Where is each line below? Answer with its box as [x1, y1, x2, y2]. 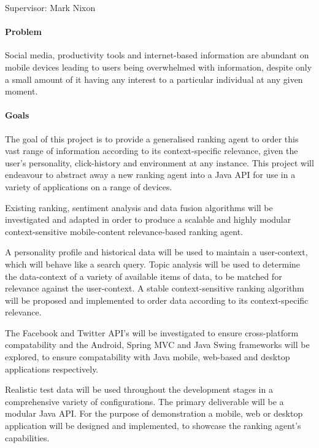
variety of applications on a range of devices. [5, 180, 172, 193]
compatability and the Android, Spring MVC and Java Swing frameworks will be [5, 338, 310, 351]
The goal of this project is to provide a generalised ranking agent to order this [5, 132, 299, 145]
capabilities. [5, 431, 50, 444]
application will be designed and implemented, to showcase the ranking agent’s [5, 419, 301, 432]
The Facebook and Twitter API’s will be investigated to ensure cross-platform [5, 326, 299, 339]
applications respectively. [5, 362, 99, 375]
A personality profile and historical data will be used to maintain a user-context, [5, 245, 308, 258]
